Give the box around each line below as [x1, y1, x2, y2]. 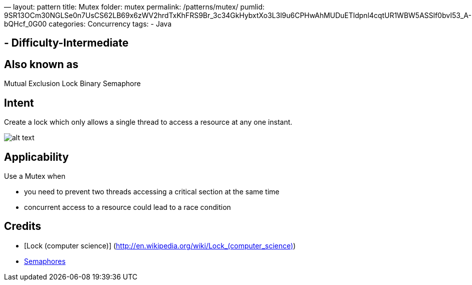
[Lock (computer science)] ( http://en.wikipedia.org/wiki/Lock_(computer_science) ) [24, 241, 296, 250]
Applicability [4, 150, 69, 163]
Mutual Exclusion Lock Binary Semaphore [4, 79, 141, 88]
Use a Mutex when [4, 171, 65, 180]
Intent [4, 96, 34, 109]
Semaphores [24, 256, 66, 265]
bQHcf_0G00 [4, 20, 47, 28]
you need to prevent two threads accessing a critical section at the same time [24, 187, 279, 196]
